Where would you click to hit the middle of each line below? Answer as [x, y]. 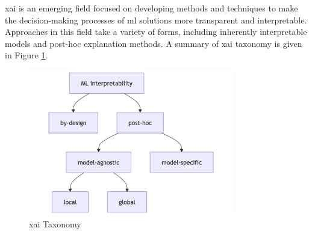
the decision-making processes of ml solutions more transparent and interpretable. [156, 20]
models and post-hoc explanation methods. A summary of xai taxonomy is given [154, 43]
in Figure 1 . [27, 55]
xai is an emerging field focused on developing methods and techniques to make [151, 8]
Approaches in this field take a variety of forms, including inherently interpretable [156, 32]
